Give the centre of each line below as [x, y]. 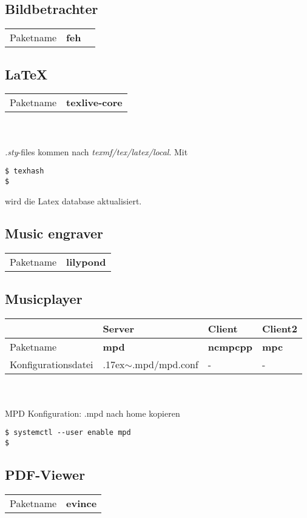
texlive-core [94, 103]
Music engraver [54, 233]
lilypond [86, 262]
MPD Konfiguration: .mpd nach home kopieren [93, 413]
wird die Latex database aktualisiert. [73, 200]
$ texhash [25, 171]
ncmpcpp [230, 346]
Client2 [279, 328]
